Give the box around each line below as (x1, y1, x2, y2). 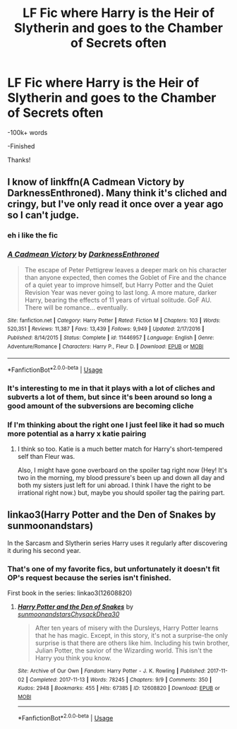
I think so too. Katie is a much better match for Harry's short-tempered (17, 445, 223, 453)
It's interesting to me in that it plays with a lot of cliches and (7, 383, 215, 393)
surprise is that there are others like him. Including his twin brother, (35, 638, 230, 648)
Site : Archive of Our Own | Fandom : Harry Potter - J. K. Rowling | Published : (17, 667, 206, 675)
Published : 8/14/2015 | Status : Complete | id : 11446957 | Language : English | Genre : (7, 334, 214, 341)
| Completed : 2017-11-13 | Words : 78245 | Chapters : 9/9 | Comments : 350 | (25, 676, 212, 683)
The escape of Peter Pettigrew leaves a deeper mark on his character (24, 265, 227, 274)
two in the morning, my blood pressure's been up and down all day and (17, 474, 225, 482)
